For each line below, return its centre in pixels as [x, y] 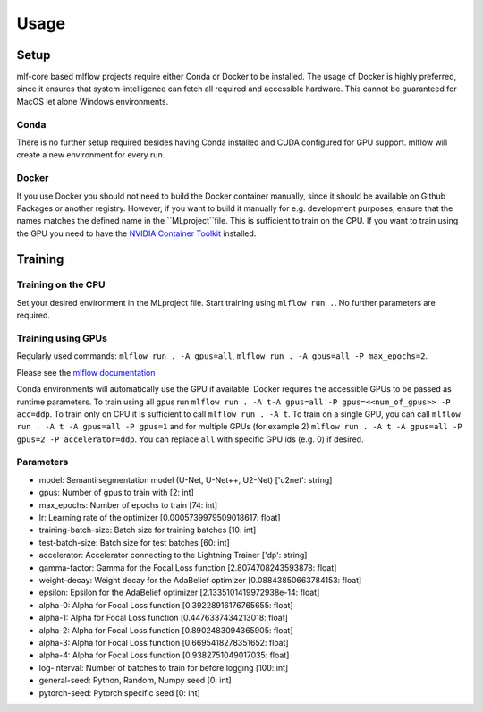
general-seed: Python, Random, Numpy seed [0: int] [135, 681]
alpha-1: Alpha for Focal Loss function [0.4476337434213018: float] [163, 618]
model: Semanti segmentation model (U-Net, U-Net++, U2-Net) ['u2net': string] [186, 479]
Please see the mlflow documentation [86, 372]
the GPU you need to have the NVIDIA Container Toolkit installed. [136, 233]
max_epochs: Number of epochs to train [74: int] [128, 504]
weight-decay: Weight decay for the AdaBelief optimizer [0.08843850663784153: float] [200, 580]
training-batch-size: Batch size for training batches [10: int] [148, 530]
